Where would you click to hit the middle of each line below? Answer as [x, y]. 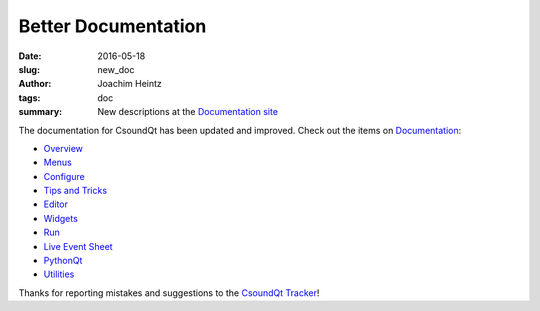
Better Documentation [112, 26]
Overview [63, 148]
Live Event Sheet [78, 246]
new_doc [116, 69]
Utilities [59, 274]
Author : [35, 84]
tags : [29, 97]
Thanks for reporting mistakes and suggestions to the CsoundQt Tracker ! [169, 292]
